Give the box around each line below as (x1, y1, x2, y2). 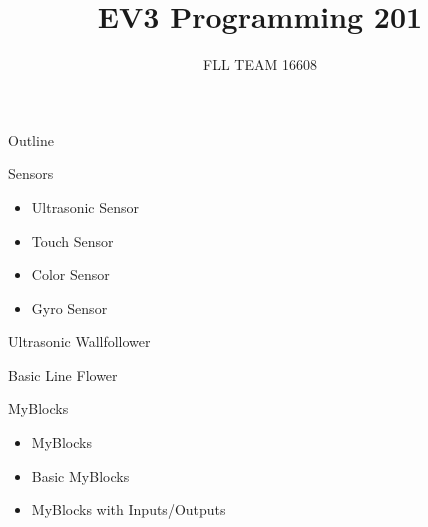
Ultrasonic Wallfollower (8, 331, 151, 352)
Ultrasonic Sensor (31, 196, 139, 217)
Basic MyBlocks (31, 465, 130, 486)
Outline (8, 129, 54, 150)
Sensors (8, 163, 54, 184)
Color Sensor (31, 264, 110, 285)
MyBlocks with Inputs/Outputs (31, 499, 226, 520)
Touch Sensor (31, 230, 114, 251)
